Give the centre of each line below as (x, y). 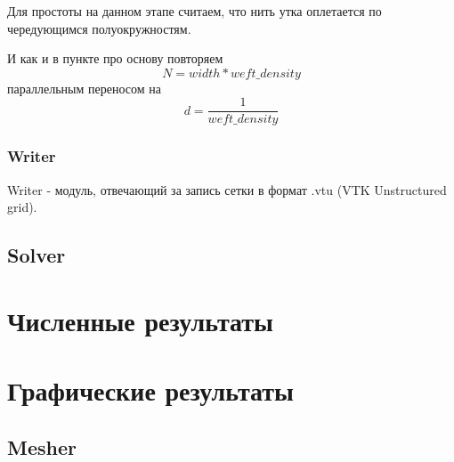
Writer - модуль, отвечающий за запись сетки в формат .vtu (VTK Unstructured (227, 189)
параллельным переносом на (84, 88)
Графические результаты (150, 390)
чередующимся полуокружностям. (99, 28)
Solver (36, 255)
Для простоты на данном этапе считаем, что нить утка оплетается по (195, 11)
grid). (22, 207)
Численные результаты (140, 320)
